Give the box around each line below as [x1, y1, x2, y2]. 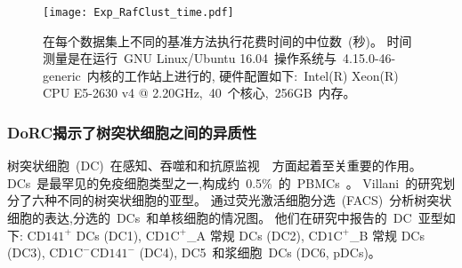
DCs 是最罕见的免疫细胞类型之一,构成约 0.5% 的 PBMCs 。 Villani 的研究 [7, 173, 443, 192]
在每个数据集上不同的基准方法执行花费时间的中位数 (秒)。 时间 [43, 31, 412, 50]
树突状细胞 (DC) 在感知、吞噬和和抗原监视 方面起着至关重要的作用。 [7, 156, 422, 175]
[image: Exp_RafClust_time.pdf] [43, 6, 234, 19]
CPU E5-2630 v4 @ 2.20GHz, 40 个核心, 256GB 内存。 [43, 83, 356, 102]
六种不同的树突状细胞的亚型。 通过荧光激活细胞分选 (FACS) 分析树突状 [31, 191, 452, 209]
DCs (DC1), [76, 225, 142, 244]
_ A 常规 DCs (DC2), [187, 225, 304, 244]
